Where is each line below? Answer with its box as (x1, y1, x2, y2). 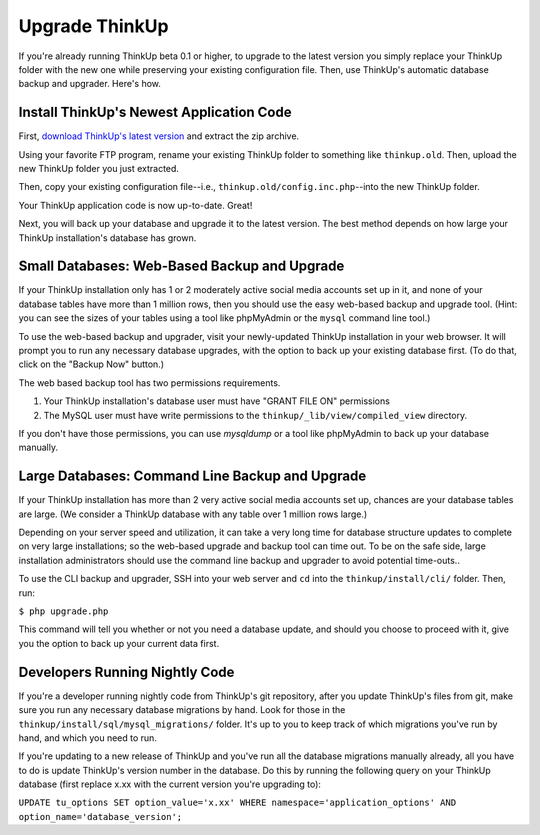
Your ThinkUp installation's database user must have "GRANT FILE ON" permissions (43, 395, 390, 407)
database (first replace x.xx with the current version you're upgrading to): (18, 778, 322, 790)
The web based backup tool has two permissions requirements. (18, 376, 281, 389)
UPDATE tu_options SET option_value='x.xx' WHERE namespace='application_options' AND (18, 797, 457, 809)
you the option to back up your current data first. (18, 637, 220, 649)
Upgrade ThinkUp (18, 15, 169, 37)
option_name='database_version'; (18, 811, 183, 822)
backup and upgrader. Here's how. (18, 78, 162, 90)
